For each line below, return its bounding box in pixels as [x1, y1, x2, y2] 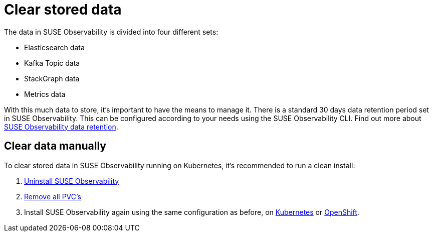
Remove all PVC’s [24, 192, 81, 201]
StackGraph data [24, 74, 80, 83]
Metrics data [24, 89, 66, 98]
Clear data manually [4, 140, 106, 153]
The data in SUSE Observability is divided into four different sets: [4, 27, 219, 36]
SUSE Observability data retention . [4, 122, 118, 131]
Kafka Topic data [24, 58, 80, 67]
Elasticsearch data [24, 43, 85, 52]
